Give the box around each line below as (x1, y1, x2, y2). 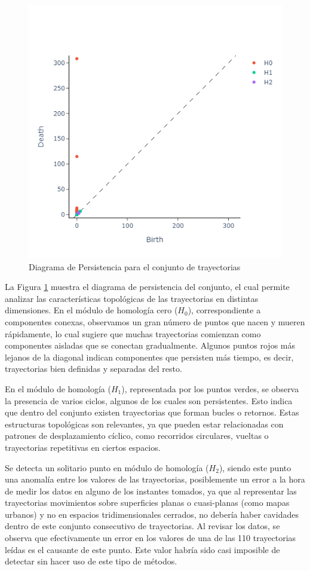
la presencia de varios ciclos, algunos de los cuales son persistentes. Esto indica (5, 394, 293, 407)
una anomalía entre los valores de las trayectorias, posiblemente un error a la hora (5, 473, 305, 485)
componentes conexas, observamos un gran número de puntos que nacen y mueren (5, 315, 305, 328)
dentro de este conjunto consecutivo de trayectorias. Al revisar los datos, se (5, 520, 280, 532)
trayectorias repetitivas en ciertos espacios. (5, 441, 161, 453)
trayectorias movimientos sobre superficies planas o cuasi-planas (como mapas (5, 496, 290, 509)
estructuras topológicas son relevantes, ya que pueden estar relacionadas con (5, 417, 284, 430)
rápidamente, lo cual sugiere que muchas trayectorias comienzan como (5, 327, 261, 340)
